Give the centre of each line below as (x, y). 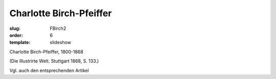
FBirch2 (58, 28)
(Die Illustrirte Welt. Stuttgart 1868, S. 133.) (54, 61)
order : (16, 35)
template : (20, 43)
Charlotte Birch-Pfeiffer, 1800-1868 (47, 52)
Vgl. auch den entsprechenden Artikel (49, 70)
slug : (15, 28)
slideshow (61, 43)
